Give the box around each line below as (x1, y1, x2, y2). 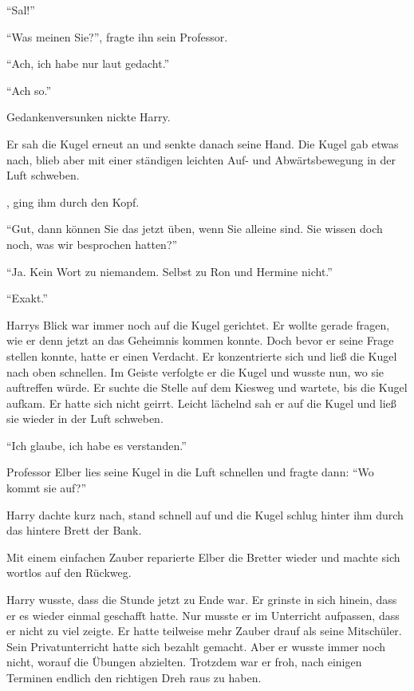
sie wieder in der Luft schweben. (6, 410, 164, 427)
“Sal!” (6, 2, 35, 18)
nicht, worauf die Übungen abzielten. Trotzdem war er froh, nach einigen (6, 653, 362, 670)
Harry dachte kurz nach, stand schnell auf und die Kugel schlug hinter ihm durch (6, 506, 404, 523)
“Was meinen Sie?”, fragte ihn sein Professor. (6, 28, 228, 45)
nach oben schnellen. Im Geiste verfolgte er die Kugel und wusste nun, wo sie (6, 363, 384, 380)
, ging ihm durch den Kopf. (6, 193, 140, 210)
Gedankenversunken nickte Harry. (6, 109, 171, 125)
